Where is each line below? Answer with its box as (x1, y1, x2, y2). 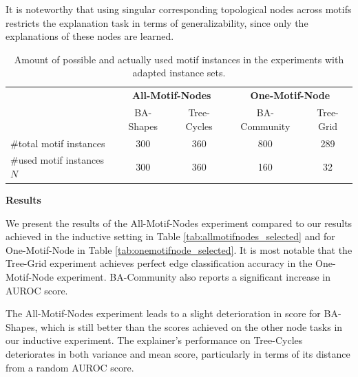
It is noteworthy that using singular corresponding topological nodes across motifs (6, 2, 352, 16)
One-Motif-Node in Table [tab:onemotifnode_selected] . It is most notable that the (6, 242, 352, 257)
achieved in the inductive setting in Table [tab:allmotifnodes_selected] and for (6, 229, 335, 244)
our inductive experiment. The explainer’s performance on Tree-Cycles (6, 333, 303, 347)
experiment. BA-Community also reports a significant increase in (56, 270, 330, 283)
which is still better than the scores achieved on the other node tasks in (41, 319, 343, 334)
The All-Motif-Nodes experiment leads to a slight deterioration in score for (6, 306, 321, 321)
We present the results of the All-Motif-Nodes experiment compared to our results (6, 215, 352, 230)
